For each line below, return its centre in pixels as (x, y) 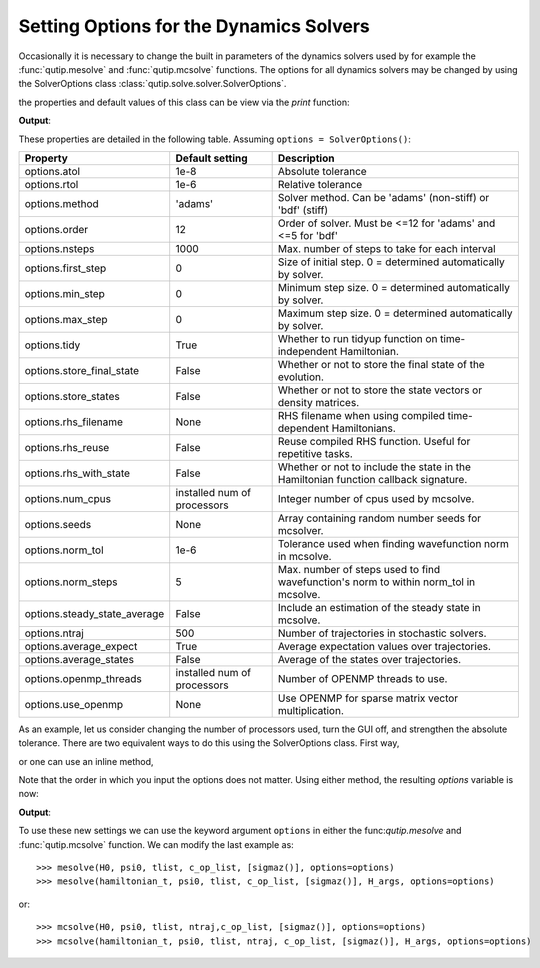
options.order (56, 229)
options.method (61, 203)
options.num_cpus (68, 498)
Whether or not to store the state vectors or (380, 390)
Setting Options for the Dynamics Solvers (194, 26)
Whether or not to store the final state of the (381, 364)
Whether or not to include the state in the (374, 467)
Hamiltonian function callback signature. (372, 479)
